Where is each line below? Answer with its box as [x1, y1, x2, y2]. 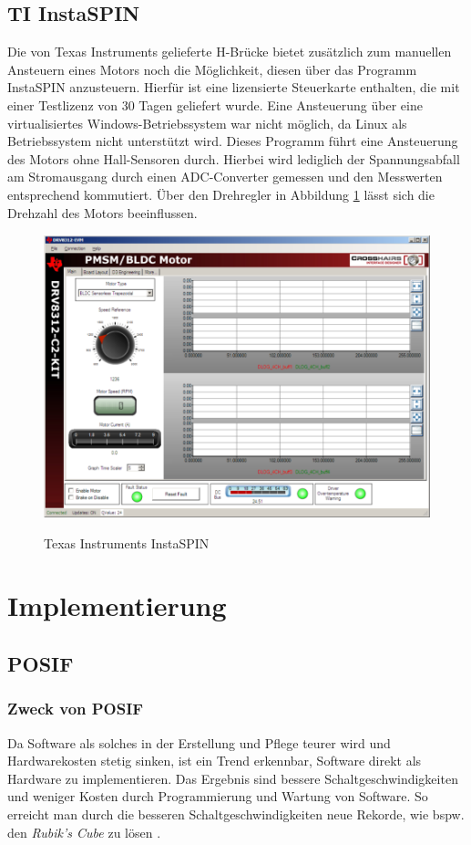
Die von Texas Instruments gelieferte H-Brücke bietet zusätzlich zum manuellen [7, 42, 452, 61]
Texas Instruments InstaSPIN [44, 533, 210, 552]
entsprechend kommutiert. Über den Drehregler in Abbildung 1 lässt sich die [7, 184, 435, 203]
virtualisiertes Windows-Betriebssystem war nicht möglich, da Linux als [7, 113, 407, 132]
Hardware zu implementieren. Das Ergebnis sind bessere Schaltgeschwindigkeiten [7, 768, 458, 788]
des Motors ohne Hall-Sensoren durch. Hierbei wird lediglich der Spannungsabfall [7, 149, 460, 168]
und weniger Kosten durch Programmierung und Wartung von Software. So [7, 787, 428, 806]
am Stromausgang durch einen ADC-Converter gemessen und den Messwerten [7, 167, 443, 186]
